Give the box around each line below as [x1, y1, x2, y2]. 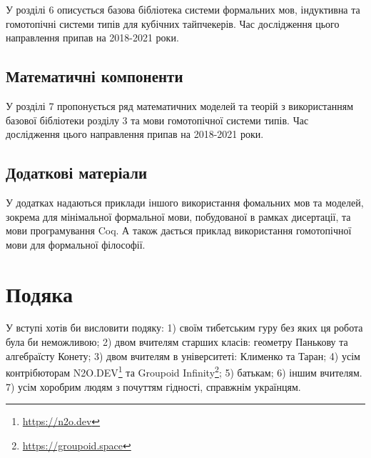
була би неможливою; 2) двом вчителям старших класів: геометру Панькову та [6, 334, 348, 349]
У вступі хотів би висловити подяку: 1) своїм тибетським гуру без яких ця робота [6, 320, 363, 335]
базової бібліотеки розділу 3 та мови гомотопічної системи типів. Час [6, 112, 309, 127]
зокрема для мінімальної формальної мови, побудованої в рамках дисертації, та [6, 209, 351, 224]
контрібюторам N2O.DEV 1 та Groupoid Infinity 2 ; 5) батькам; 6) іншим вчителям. [6, 363, 362, 379]
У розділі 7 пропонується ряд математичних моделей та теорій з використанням [6, 98, 354, 113]
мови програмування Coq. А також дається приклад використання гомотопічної [6, 223, 352, 238]
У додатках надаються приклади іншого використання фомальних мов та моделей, [6, 194, 364, 209]
